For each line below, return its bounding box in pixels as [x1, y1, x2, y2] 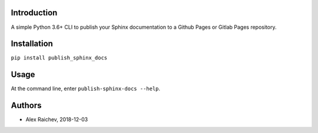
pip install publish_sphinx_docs [11, 55, 108, 61]
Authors [11, 101, 42, 111]
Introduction [11, 8, 58, 18]
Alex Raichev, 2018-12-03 [25, 116, 88, 123]
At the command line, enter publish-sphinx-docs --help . [11, 85, 161, 92]
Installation [11, 39, 53, 49]
